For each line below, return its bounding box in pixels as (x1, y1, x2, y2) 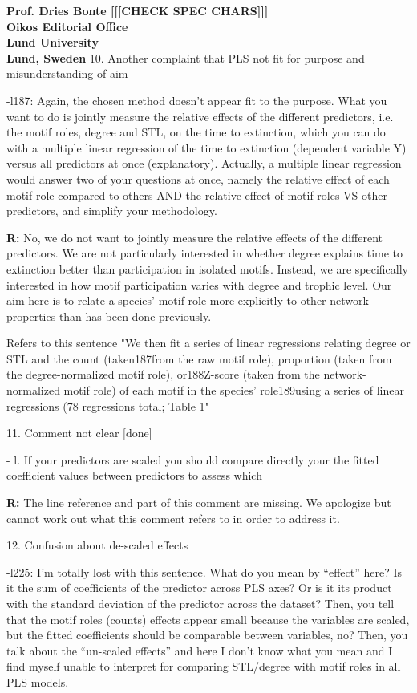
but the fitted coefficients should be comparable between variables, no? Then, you (6, 626, 408, 643)
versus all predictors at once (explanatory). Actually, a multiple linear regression (6, 155, 402, 172)
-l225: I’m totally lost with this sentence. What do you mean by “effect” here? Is (6, 563, 402, 580)
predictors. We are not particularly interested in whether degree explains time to (6, 245, 403, 261)
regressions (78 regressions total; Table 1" (6, 397, 209, 414)
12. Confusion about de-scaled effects (6, 537, 188, 553)
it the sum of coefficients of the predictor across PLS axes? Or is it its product (6, 579, 392, 596)
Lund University (6, 34, 99, 51)
